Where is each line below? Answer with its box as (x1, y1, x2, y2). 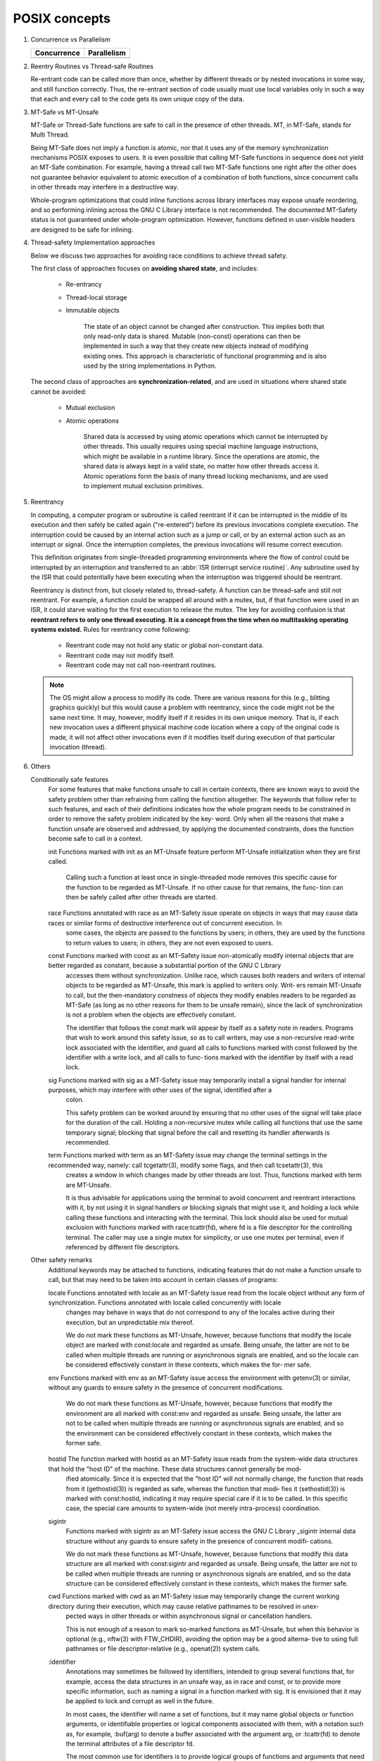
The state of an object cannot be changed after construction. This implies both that (83, 322, 325, 330)
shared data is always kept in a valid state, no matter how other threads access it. (83, 462, 320, 471)
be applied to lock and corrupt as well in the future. (65, 1697, 214, 1705)
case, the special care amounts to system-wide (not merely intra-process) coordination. (65, 1504, 321, 1512)
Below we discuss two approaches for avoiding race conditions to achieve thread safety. (30, 251, 288, 260)
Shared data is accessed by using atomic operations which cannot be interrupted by (83, 433, 328, 441)
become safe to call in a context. (48, 835, 143, 843)
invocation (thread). (49, 742, 107, 751)
